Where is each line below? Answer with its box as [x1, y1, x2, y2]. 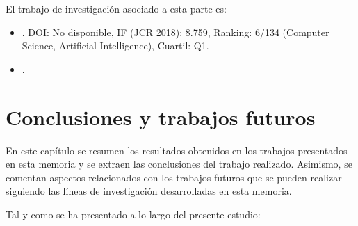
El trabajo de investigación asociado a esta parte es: [6, 1, 227, 15]
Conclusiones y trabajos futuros [6, 102, 316, 131]
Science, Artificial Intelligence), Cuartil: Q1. [22, 38, 209, 53]
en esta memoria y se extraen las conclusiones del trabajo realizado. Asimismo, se [6, 156, 352, 171]
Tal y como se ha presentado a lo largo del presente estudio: [6, 207, 261, 221]
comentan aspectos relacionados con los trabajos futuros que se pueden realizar [6, 170, 342, 184]
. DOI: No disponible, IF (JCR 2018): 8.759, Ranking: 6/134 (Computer [22, 24, 329, 39]
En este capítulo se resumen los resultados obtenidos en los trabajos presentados [6, 143, 348, 157]
